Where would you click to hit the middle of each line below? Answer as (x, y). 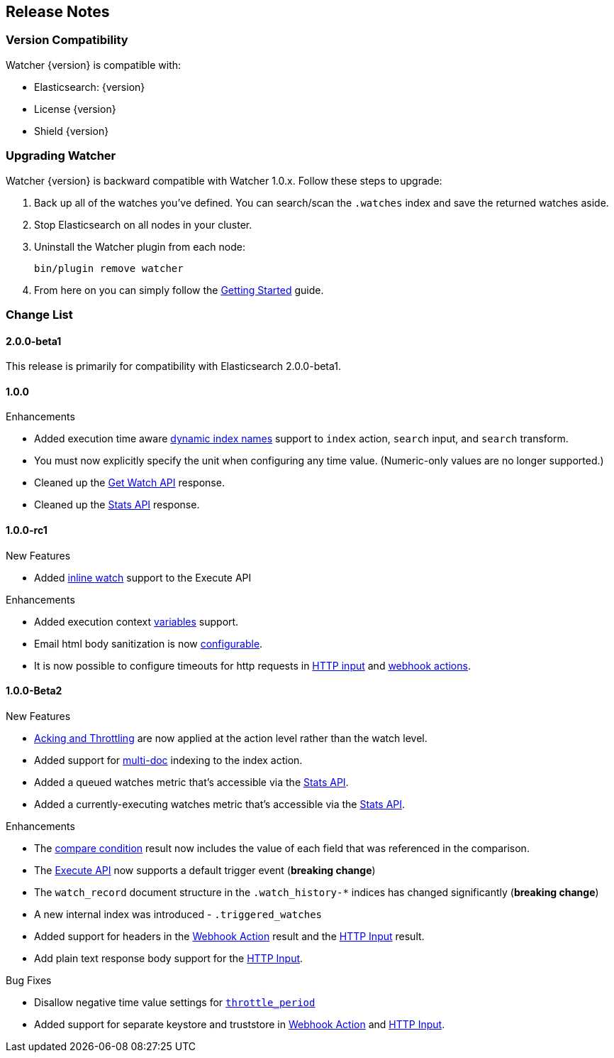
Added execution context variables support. (136, 621)
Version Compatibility (67, 40)
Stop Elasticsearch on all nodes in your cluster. (143, 224)
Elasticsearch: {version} (90, 87)
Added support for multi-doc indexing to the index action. (168, 760)
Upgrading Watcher (61, 156)
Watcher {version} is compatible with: (94, 65)
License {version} (75, 109)
